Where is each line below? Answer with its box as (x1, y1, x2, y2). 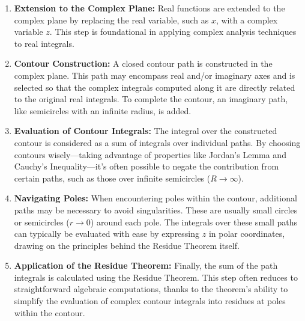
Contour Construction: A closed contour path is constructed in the (14, 57, 273, 70)
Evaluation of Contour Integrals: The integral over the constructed (14, 124, 277, 137)
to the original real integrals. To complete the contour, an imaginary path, (14, 93, 288, 105)
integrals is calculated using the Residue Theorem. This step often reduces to (14, 271, 298, 283)
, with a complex (216, 13, 278, 26)
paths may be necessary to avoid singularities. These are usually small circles (14, 203, 298, 216)
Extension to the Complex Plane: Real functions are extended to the (14, 2, 285, 14)
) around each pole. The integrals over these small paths (90, 215, 298, 228)
